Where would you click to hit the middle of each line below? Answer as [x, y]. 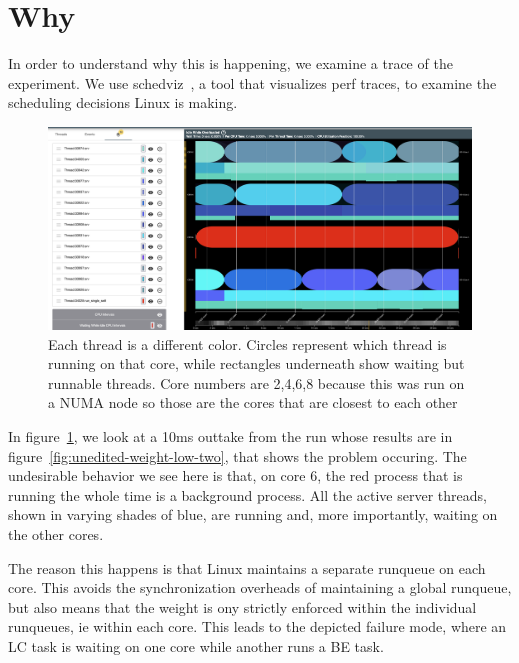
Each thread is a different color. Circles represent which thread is [247, 343]
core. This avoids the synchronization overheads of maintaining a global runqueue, [260, 587]
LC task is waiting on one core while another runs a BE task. [196, 645]
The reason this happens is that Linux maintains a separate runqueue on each [247, 567]
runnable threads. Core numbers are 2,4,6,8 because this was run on [256, 382]
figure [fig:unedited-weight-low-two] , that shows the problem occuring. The [237, 455]
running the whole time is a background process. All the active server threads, [247, 494]
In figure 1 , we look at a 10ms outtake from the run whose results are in [230, 435]
